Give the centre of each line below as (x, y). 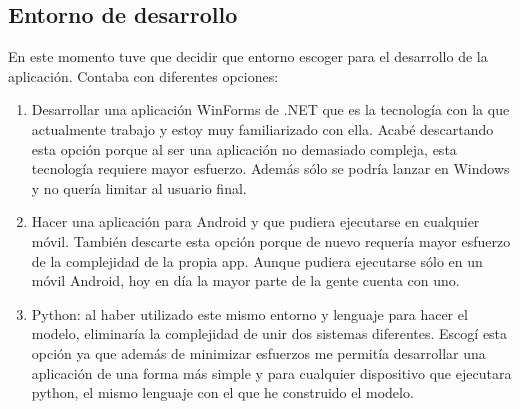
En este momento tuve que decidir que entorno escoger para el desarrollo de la (248, 56)
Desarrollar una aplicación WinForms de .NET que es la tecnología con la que (270, 109)
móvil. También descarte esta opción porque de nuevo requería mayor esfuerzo (271, 240)
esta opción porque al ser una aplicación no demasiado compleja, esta (244, 148)
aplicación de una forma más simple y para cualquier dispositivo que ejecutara (271, 372)
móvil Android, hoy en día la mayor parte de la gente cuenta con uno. (245, 280)
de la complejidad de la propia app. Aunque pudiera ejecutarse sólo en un (257, 260)
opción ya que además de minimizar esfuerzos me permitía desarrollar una (258, 352)
